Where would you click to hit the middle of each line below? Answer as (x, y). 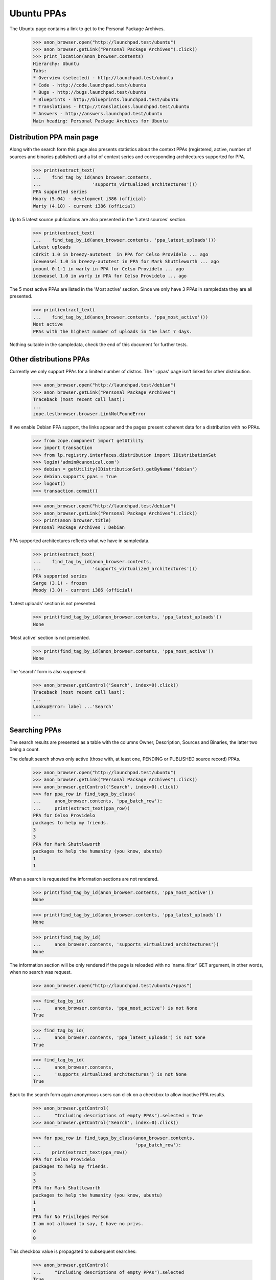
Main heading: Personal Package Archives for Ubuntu (100, 121)
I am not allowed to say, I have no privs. (88, 1224)
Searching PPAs (35, 730)
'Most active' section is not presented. (50, 637)
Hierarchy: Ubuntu (56, 63)
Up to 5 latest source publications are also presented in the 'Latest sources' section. (98, 219)
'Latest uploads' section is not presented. (53, 604)
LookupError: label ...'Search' (74, 707)
